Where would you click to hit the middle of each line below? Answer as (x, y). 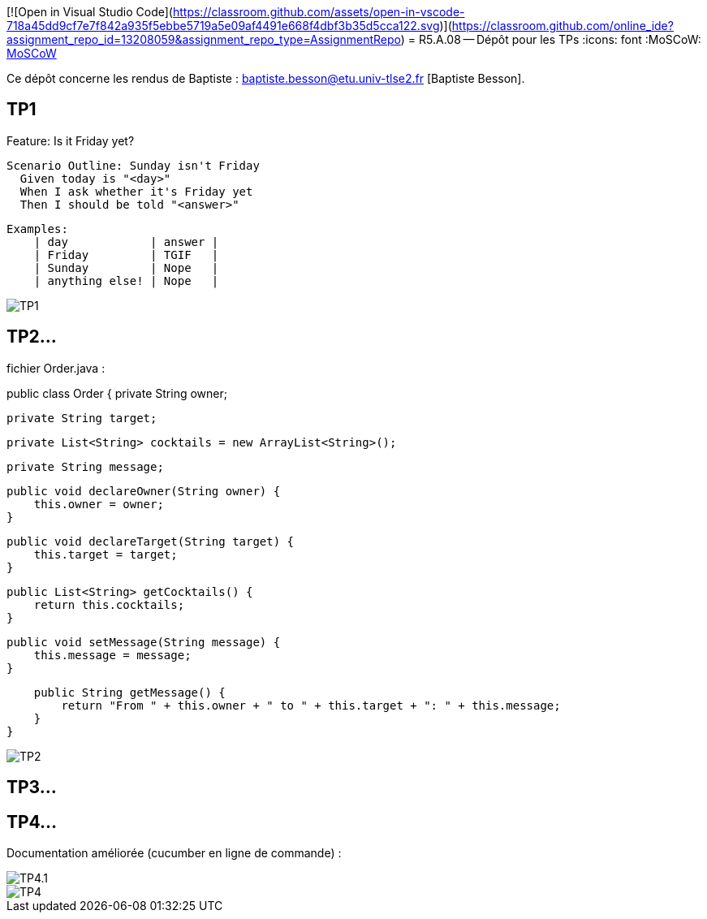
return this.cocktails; (109, 604)
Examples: (37, 229)
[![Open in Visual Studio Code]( (90, 12)
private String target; (82, 418)
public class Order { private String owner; (117, 393)
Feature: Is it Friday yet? (71, 140)
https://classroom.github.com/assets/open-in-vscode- (319, 12)
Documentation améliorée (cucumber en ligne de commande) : (174, 852)
